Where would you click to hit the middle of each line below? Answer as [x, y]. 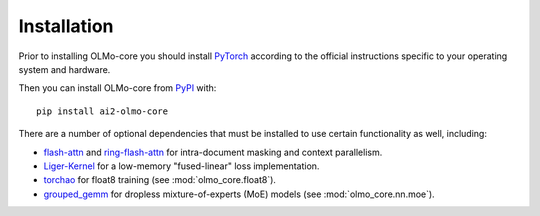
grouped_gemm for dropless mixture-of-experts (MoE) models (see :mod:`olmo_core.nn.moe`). [239, 194]
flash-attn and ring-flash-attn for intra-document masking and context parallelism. [213, 152]
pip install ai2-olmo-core [102, 111]
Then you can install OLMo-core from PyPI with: [117, 88]
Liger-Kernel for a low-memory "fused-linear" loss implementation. [181, 166]
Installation [66, 26]
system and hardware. [64, 69]
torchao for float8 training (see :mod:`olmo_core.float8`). [160, 180]
